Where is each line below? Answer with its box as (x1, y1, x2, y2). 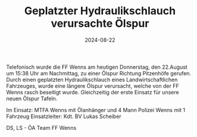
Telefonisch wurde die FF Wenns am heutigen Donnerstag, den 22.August (6, 63, 187, 71)
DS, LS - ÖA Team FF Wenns (6, 124, 77, 131)
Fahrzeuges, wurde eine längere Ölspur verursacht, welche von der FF (6, 82, 180, 90)
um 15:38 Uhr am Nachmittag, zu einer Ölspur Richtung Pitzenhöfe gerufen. (6, 69, 192, 77)
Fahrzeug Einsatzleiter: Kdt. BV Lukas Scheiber (6, 113, 122, 120)
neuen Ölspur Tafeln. (6, 95, 58, 102)
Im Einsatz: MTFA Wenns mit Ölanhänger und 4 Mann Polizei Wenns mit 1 (6, 106, 186, 113)
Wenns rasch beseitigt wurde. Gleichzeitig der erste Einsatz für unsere (6, 88, 180, 95)
